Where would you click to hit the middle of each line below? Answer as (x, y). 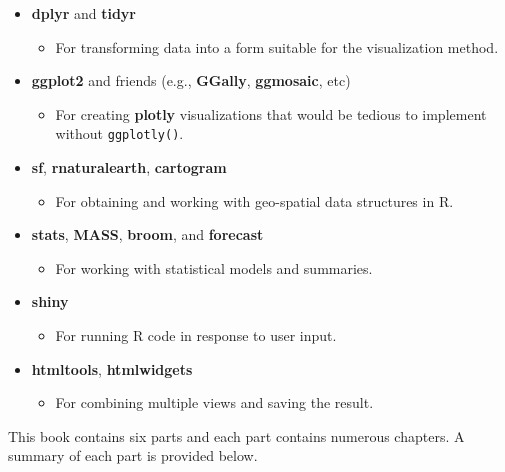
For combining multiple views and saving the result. (214, 402)
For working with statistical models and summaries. (214, 267)
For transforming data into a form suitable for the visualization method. (277, 46)
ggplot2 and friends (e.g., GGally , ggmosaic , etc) (191, 80)
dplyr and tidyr (84, 13)
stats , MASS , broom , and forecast (147, 234)
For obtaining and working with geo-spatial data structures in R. (254, 200)
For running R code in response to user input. (196, 335)
